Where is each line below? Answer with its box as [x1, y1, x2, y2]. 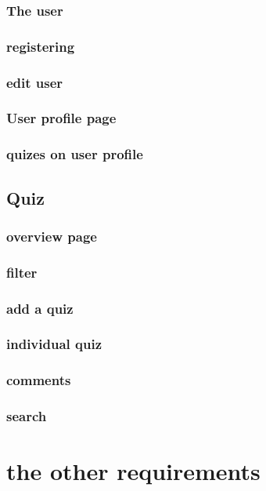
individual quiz [6, 334, 102, 354]
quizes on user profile [6, 144, 143, 164]
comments [6, 370, 71, 390]
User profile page [6, 108, 117, 128]
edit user [6, 72, 63, 92]
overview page [6, 226, 97, 245]
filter [6, 262, 38, 282]
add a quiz [6, 298, 74, 318]
